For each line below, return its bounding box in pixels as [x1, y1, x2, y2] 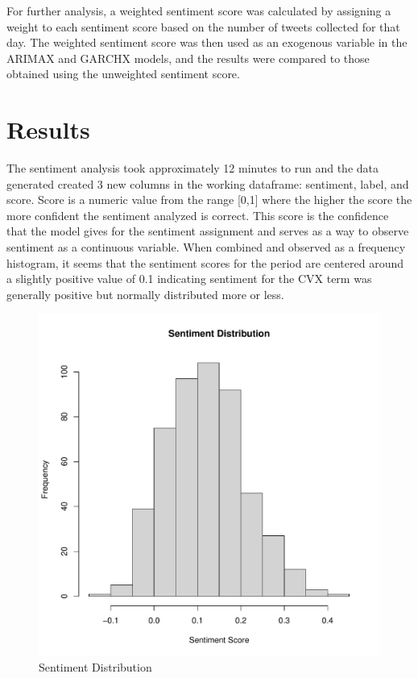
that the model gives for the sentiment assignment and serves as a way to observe [6, 223, 409, 239]
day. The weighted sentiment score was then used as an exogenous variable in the [6, 34, 408, 51]
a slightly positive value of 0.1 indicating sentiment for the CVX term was [6, 270, 372, 287]
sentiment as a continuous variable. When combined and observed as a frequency [6, 239, 406, 256]
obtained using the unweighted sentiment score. [6, 65, 240, 82]
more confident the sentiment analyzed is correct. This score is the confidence [6, 206, 389, 223]
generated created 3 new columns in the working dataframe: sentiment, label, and [6, 175, 409, 192]
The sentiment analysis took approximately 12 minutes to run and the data [6, 160, 379, 177]
